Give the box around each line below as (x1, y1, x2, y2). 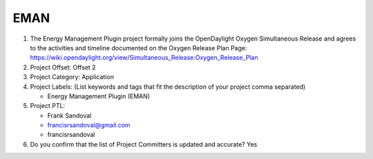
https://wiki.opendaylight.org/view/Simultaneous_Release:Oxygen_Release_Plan (30, 54, 258, 62)
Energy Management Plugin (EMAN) (47, 92, 151, 100)
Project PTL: (30, 102, 66, 110)
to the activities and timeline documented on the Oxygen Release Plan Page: (30, 43, 247, 52)
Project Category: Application (30, 73, 114, 81)
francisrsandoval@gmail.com (47, 121, 131, 129)
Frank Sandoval (47, 111, 92, 120)
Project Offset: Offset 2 (30, 63, 96, 72)
